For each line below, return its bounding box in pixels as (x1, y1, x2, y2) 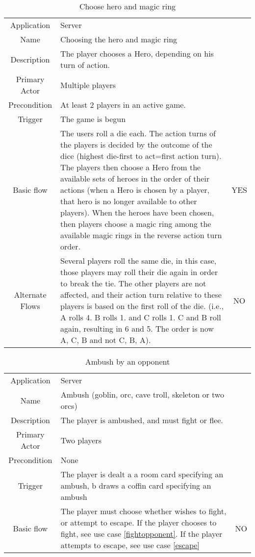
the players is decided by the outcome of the (60, 139, 212, 150)
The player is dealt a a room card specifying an (60, 468, 224, 480)
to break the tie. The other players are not (60, 278, 206, 289)
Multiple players (60, 79, 116, 91)
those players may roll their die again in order (60, 266, 218, 278)
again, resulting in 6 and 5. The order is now (60, 323, 214, 334)
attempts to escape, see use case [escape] (60, 539, 200, 551)
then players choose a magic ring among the (60, 218, 211, 229)
